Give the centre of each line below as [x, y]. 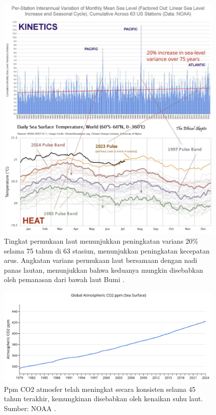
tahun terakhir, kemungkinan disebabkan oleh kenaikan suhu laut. [104, 399]
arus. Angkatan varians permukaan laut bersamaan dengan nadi [101, 260]
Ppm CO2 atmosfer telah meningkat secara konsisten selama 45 [100, 389]
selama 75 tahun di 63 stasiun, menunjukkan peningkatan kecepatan [107, 250]
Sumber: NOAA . [30, 408]
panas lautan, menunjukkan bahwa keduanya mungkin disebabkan [104, 270]
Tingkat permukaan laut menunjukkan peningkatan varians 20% [101, 240]
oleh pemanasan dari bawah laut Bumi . [64, 279]
